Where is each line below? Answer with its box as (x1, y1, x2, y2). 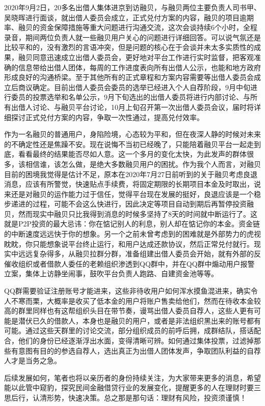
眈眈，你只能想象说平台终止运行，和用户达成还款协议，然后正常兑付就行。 (4, 238, 254, 249)
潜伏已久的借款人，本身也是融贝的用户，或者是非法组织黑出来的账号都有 (18, 315, 261, 326)
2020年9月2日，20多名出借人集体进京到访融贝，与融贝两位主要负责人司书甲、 (4, 2, 261, 12)
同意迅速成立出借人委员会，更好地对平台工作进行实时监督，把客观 (32, 51, 254, 62)
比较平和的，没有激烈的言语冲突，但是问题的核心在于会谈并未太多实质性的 (4, 42, 254, 52)
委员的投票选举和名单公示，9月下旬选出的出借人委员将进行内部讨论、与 (11, 92, 250, 102)
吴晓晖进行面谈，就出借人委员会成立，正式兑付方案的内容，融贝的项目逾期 (4, 12, 254, 22)
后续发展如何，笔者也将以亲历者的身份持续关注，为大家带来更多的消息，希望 (4, 372, 261, 383)
